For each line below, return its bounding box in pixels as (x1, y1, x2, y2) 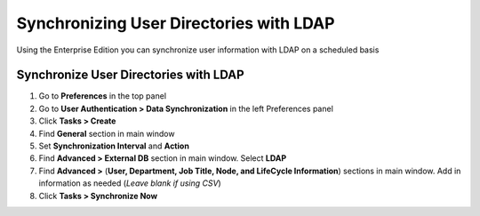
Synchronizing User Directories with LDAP (16, 13, 335, 33)
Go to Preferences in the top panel (38, 91, 167, 101)
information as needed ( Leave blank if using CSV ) (38, 178, 221, 188)
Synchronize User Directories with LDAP (16, 68, 244, 83)
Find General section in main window (38, 128, 175, 139)
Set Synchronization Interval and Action (38, 140, 190, 151)
